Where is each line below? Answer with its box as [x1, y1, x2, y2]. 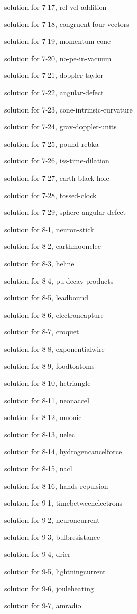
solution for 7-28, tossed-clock [4, 189, 97, 200]
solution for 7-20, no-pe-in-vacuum [4, 52, 112, 63]
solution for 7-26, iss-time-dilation [4, 155, 109, 166]
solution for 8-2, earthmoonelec [4, 241, 101, 252]
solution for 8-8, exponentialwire [4, 343, 105, 354]
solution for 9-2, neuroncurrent [4, 514, 100, 525]
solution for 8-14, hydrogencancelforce [4, 446, 122, 457]
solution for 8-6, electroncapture [4, 309, 104, 320]
